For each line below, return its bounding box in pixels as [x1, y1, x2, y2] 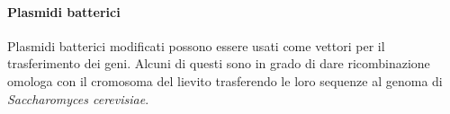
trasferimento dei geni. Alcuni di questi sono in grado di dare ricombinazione [7, 54, 430, 73]
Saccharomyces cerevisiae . [7, 89, 149, 108]
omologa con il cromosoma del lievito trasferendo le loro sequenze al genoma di [7, 71, 443, 90]
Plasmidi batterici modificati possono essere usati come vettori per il [7, 36, 385, 55]
